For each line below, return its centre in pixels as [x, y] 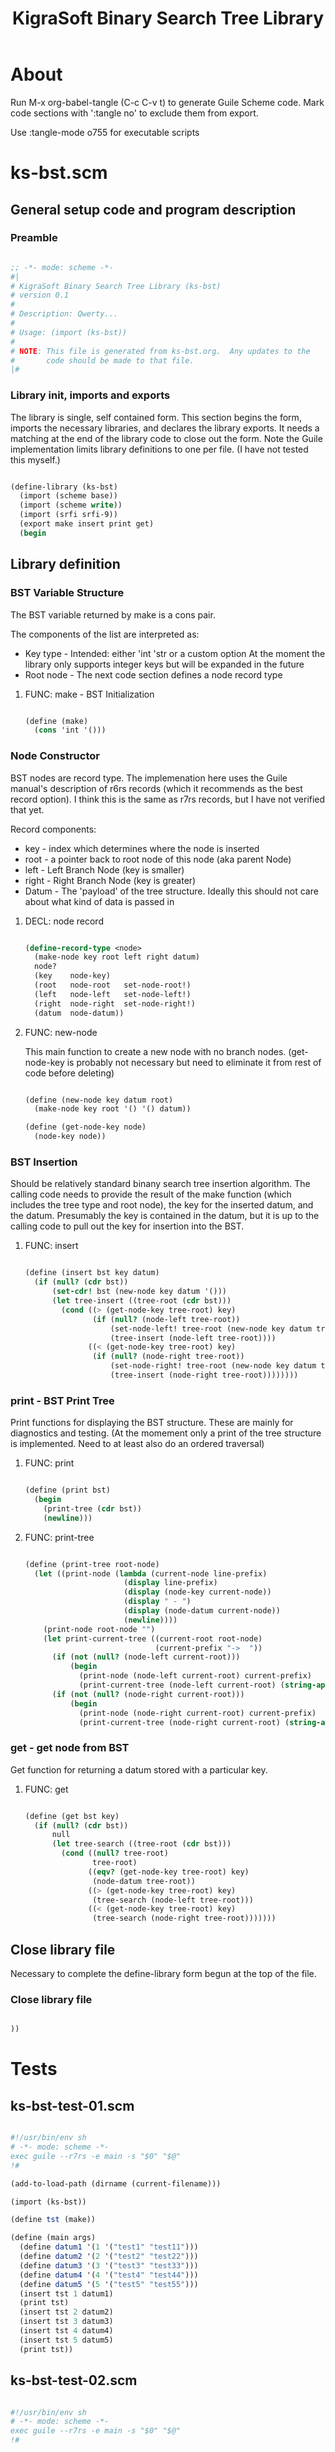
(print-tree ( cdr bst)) [92, 1508]
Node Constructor [55, 756]
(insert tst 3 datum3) [66, 2322]
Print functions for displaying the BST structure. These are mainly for [152, 1423]
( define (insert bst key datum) [92, 1273]
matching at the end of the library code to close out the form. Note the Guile [166, 438]
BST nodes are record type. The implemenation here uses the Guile [149, 778]
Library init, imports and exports [90, 395]
